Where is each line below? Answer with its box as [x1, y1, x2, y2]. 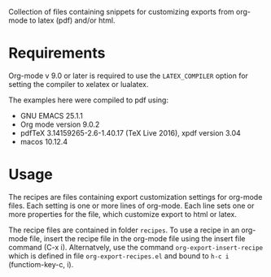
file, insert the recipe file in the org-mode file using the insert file [29, 233, 246, 243]
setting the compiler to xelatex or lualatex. [8, 79, 149, 89]
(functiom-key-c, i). [8, 259, 74, 269]
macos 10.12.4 [20, 136, 68, 146]
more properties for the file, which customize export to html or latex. [8, 209, 238, 219]
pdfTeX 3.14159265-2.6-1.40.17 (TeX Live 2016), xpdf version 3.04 [20, 128, 242, 137]
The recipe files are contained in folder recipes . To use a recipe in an [8, 225, 240, 235]
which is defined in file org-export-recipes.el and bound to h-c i [8, 251, 229, 261]
